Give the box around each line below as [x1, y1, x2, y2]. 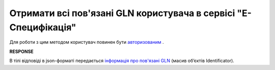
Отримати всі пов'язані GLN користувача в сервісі [9, 8, 235, 19]
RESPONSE [9, 48, 34, 54]
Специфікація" [9, 22, 76, 33]
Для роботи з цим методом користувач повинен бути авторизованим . [9, 39, 164, 45]
